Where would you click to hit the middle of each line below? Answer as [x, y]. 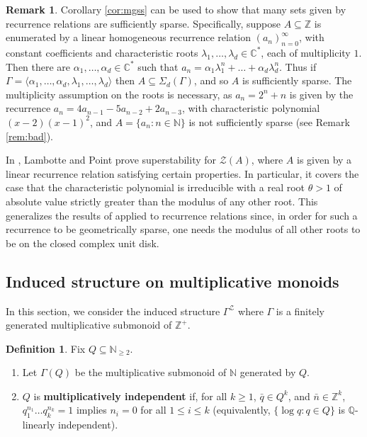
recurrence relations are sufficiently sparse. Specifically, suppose [143, 23]
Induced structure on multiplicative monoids [173, 281]
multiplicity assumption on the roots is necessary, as [119, 94]
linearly [39, 425]
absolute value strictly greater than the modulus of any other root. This [162, 201]
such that [158, 66]
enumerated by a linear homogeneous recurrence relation [129, 37]
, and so [211, 80]
